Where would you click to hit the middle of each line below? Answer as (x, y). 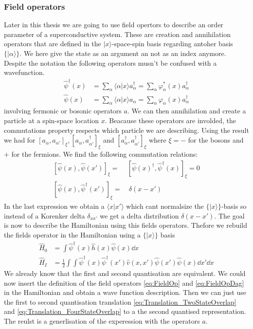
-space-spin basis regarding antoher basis (172, 44)
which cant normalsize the (165, 206)
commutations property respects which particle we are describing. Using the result (126, 130)
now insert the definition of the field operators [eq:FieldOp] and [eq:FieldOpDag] (124, 283)
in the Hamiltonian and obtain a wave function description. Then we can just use (125, 292)
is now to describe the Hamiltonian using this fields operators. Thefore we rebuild (126, 225)
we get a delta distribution (139, 215)
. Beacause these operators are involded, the (170, 120)
